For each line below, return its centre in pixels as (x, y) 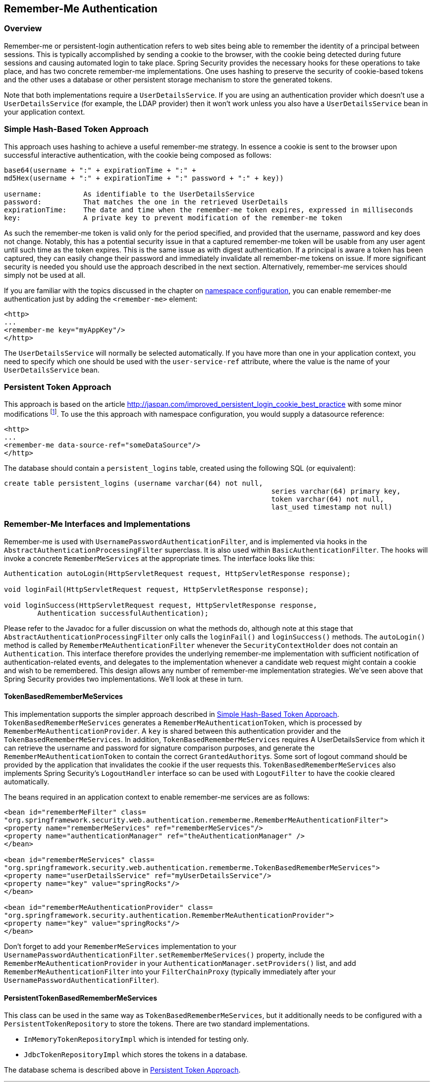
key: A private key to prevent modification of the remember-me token (173, 218)
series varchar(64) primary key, (336, 491)
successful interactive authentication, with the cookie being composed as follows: (138, 155)
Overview (23, 29)
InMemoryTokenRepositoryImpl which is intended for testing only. (136, 1039)
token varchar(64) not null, (328, 499)
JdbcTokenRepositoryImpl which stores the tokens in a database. (136, 1055)
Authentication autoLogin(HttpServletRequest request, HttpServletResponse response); (177, 573)
